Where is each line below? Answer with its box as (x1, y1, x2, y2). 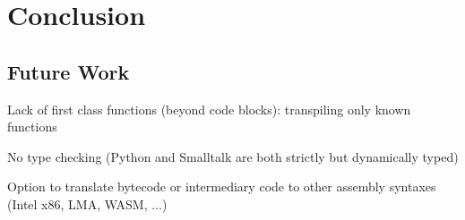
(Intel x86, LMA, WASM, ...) (7, 194, 168, 213)
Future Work (7, 57, 130, 85)
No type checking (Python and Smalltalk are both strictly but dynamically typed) (7, 147, 459, 165)
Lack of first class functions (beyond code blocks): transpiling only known (7, 99, 411, 118)
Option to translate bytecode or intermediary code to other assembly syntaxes (7, 177, 436, 196)
